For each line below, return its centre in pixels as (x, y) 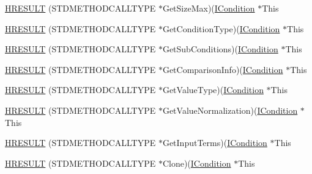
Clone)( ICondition (197, 163)
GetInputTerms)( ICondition (215, 143)
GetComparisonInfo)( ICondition (223, 69)
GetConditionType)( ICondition (221, 28)
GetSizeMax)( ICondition (209, 8)
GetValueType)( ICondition (213, 90)
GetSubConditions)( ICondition (220, 49)
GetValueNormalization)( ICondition (230, 110)
